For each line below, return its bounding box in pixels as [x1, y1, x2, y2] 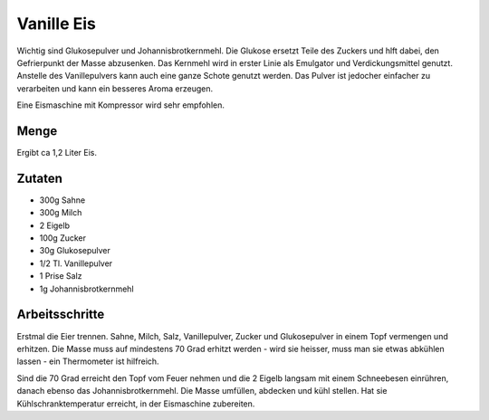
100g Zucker [39, 233, 86, 243]
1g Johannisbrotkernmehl [39, 283, 135, 294]
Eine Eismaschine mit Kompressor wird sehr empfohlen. [16, 100, 225, 110]
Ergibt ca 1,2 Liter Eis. [16, 148, 98, 158]
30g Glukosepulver [39, 245, 110, 256]
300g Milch [39, 207, 82, 218]
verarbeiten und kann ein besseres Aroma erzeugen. [16, 82, 213, 94]
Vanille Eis [16, 14, 97, 33]
